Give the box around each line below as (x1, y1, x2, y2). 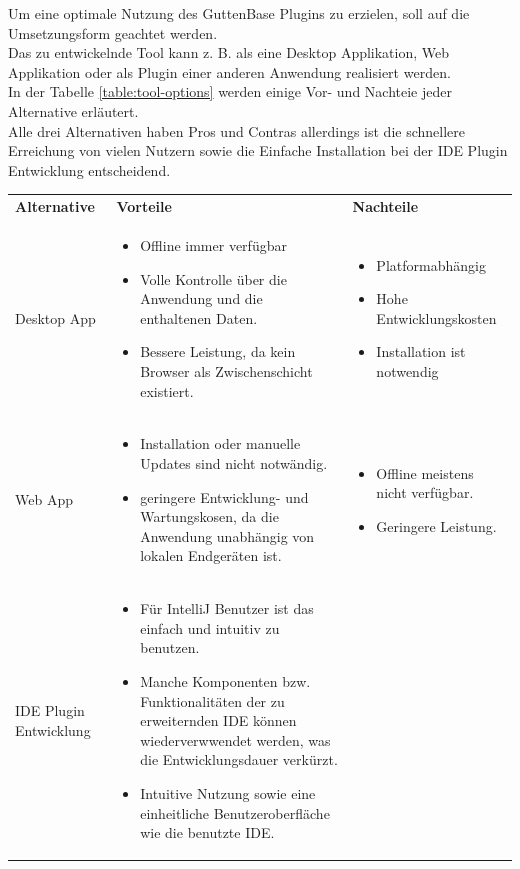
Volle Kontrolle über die (140, 268, 287, 289)
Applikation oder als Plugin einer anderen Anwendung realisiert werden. (8, 61, 451, 82)
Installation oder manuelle (140, 433, 301, 454)
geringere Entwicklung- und (140, 486, 309, 507)
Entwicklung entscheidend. (8, 159, 171, 180)
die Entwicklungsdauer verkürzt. (140, 749, 338, 770)
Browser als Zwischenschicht (140, 360, 313, 381)
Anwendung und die (140, 288, 263, 309)
